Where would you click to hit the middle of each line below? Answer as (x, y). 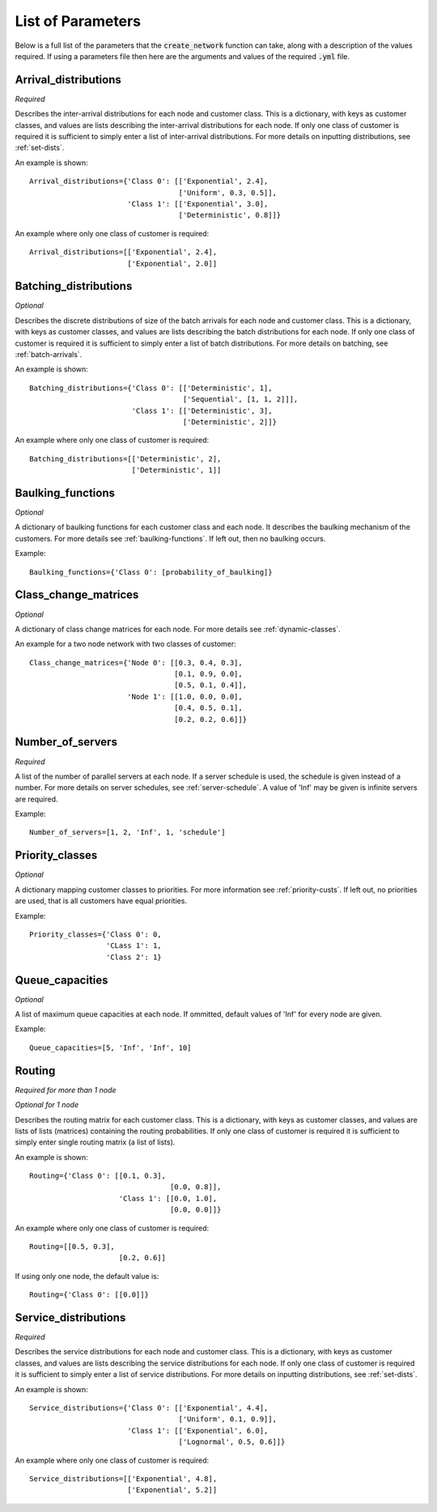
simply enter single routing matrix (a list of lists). (95, 1142)
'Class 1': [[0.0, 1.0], (168, 1198)
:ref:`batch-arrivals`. (49, 355)
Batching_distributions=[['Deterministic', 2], (125, 459)
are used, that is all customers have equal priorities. (101, 901)
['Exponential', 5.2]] (172, 1490)
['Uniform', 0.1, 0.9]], (227, 1419)
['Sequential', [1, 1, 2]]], (240, 399)
